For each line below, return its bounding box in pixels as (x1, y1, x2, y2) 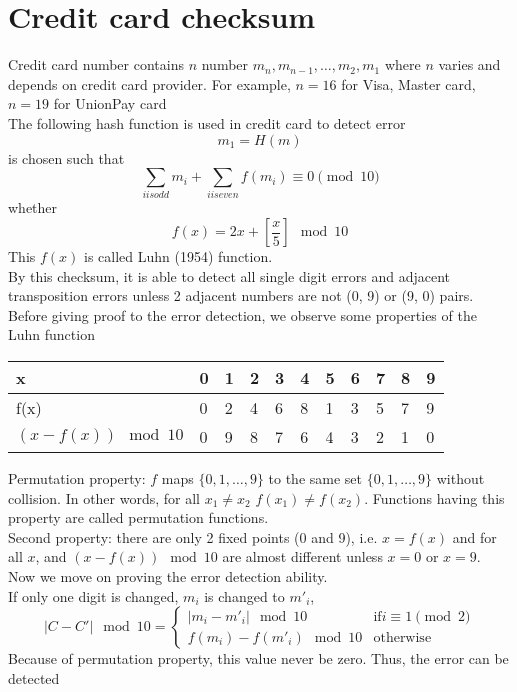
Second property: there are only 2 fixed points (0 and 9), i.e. (8, 526, 378, 547)
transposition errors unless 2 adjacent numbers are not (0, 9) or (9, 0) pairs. (8, 285, 474, 306)
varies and (438, 54, 501, 75)
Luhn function (8, 324, 95, 345)
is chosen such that (8, 147, 125, 168)
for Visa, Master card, (341, 73, 476, 94)
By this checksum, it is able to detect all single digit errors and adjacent (8, 265, 451, 286)
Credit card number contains (8, 54, 184, 75)
